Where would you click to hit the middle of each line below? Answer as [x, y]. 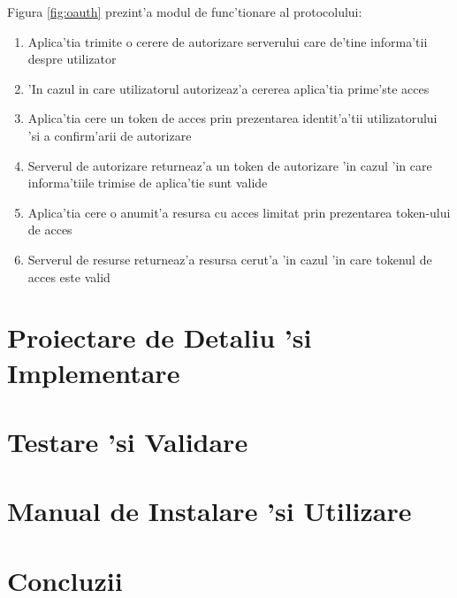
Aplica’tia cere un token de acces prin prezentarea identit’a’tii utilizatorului [232, 118]
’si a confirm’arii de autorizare [110, 135]
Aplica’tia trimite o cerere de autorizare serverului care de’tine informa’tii [228, 41]
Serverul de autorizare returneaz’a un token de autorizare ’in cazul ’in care [230, 165]
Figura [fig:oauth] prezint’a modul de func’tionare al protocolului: [185, 11]
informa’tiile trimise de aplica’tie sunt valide [148, 183]
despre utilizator [72, 59]
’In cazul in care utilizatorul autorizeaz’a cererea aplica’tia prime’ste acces [228, 88]
